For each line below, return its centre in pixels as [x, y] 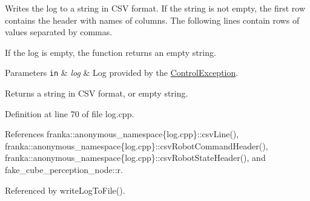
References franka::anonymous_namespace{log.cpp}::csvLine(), [122, 134]
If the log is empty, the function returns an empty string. [110, 52]
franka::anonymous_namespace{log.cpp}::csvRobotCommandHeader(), [137, 145]
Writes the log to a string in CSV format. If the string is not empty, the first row [155, 8]
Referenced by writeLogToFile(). [65, 190]
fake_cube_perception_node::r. [64, 169]
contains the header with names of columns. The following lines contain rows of [152, 20]
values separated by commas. [59, 32]
